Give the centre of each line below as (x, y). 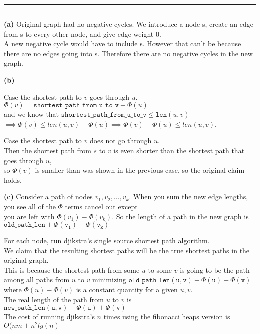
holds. (13, 180)
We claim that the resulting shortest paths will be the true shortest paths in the (127, 250)
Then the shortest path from (48, 150)
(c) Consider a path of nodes (48, 197)
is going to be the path (215, 270)
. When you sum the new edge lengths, (189, 197)
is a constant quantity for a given (127, 290)
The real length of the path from (54, 299)
